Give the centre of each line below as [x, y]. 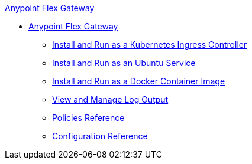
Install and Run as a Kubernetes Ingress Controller [150, 45]
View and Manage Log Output [110, 99]
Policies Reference [88, 118]
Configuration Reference [100, 136]
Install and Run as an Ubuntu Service [124, 63]
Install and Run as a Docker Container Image [139, 81]
